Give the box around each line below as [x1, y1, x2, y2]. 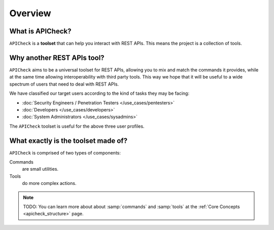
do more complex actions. [22, 180, 77, 186]
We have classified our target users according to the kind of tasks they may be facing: [9, 90, 190, 96]
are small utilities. [22, 166, 58, 172]
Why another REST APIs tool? [9, 53, 105, 62]
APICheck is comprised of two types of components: [9, 149, 121, 156]
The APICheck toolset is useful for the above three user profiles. [9, 123, 145, 129]
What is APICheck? [9, 27, 72, 35]
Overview [9, 8, 51, 19]
